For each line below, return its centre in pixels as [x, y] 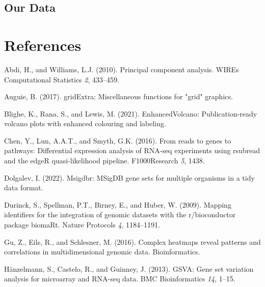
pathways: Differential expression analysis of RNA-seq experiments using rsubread [132, 150]
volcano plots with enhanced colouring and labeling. [85, 123]
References [43, 45]
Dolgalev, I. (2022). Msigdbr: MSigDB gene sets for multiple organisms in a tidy [129, 177]
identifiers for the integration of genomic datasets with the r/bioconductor [120, 214]
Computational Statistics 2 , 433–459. [62, 79]
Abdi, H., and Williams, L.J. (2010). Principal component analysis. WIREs [122, 69]
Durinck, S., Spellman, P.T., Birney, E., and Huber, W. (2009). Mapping [118, 204]
